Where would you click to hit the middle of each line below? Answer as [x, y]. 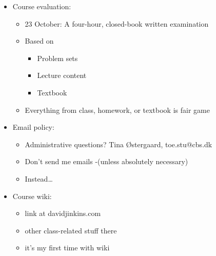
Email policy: [33, 127]
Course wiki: [32, 196]
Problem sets [57, 58]
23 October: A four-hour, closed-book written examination [117, 23]
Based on [39, 41]
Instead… [39, 178]
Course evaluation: [42, 6]
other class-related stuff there [71, 230]
